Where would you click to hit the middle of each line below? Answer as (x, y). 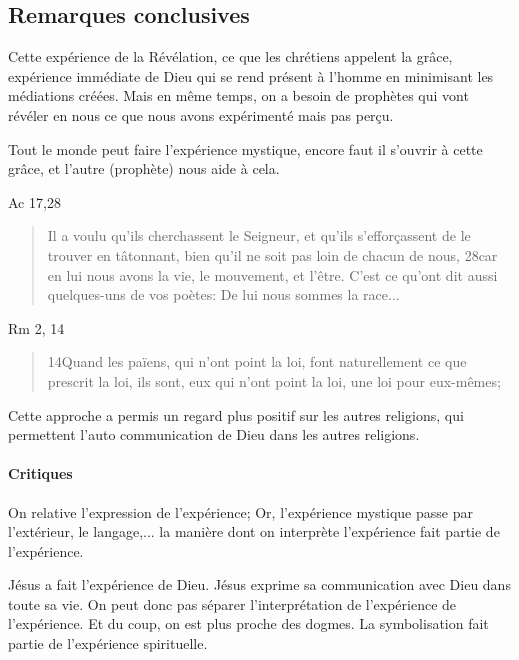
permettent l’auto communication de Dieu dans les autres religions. (214, 434)
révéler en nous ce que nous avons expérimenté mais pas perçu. (201, 114)
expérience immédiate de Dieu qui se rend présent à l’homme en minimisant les (251, 75)
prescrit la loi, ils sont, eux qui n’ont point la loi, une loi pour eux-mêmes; (274, 380)
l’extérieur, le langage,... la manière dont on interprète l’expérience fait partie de (254, 531)
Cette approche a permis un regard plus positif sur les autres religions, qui (236, 414)
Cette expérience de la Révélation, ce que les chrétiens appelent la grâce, (230, 56)
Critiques (40, 473)
